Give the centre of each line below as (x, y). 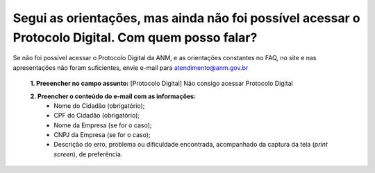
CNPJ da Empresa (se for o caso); (102, 135)
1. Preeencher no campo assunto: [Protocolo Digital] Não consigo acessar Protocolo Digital (161, 84)
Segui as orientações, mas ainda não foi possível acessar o (186, 18)
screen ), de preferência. (88, 154)
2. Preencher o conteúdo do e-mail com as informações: (113, 96)
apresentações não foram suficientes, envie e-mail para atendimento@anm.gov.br (131, 67)
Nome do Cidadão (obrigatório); (99, 106)
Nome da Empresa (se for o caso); (103, 125)
